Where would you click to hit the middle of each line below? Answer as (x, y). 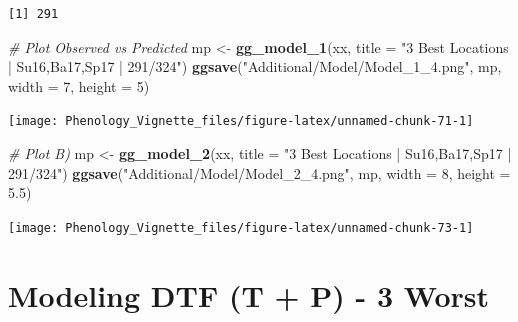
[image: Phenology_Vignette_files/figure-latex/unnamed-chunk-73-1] (241, 227)
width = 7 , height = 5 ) (79, 85)
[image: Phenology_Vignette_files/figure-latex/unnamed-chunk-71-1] (241, 121)
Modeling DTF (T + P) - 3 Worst (249, 294)
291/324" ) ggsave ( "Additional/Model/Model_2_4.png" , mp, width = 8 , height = (259, 172)
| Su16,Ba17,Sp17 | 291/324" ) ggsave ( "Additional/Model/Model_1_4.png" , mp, (255, 66)
